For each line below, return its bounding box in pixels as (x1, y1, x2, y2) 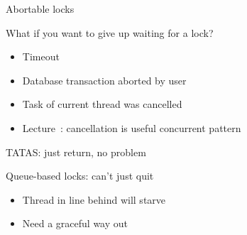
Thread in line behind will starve (22, 192, 166, 207)
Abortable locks (6, 1, 75, 16)
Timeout (22, 49, 60, 64)
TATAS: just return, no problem (6, 144, 146, 159)
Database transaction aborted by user (22, 72, 187, 87)
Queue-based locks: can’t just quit (6, 168, 154, 183)
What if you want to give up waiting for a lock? (6, 25, 214, 40)
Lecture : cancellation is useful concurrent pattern (22, 120, 241, 135)
